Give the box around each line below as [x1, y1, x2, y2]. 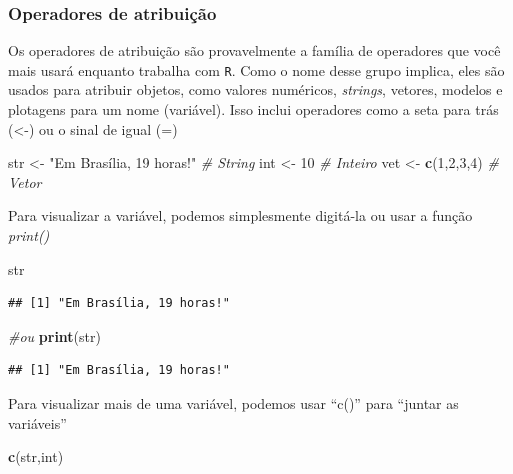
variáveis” [8, 412, 67, 433]
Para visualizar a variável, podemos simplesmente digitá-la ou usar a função [8, 205, 473, 226]
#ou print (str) [8, 325, 101, 346]
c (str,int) [8, 446, 64, 467]
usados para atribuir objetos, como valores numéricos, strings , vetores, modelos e [8, 79, 503, 100]
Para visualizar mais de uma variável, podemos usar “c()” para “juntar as [8, 393, 459, 413]
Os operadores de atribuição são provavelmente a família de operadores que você [8, 40, 501, 61]
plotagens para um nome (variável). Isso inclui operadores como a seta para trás [8, 99, 499, 120]
